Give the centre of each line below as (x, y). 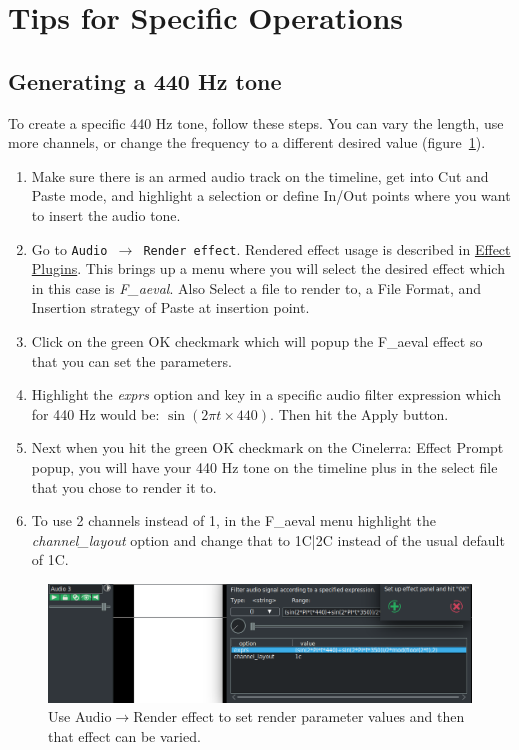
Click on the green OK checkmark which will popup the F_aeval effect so (257, 340)
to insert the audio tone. (106, 214)
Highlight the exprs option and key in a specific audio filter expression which (266, 394)
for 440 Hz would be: (95, 413)
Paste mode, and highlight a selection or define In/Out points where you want (271, 195)
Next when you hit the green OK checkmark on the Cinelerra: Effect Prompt (267, 447)
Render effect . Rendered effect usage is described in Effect (327, 248)
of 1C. (50, 559)
